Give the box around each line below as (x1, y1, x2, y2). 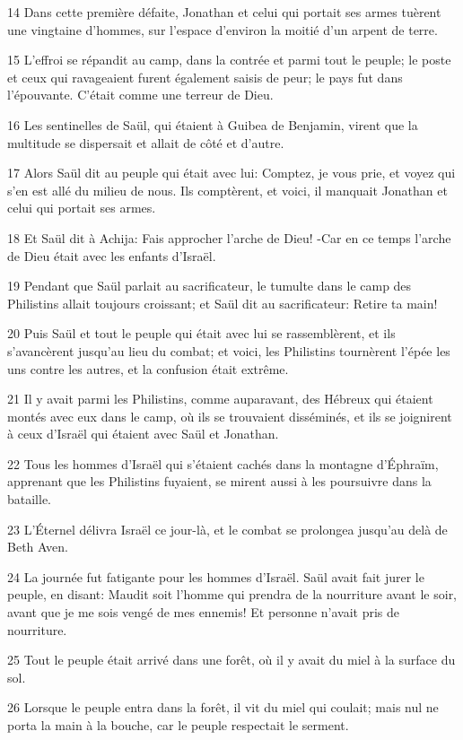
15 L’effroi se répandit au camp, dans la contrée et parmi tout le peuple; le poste (7, 50, 451, 69)
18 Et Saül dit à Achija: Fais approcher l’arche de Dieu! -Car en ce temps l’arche (7, 228, 451, 247)
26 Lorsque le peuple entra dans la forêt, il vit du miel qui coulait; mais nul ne (7, 698, 439, 717)
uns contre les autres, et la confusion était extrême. (7, 359, 289, 378)
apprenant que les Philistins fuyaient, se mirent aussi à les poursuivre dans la (7, 472, 432, 491)
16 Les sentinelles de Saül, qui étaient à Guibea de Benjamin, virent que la (7, 115, 418, 134)
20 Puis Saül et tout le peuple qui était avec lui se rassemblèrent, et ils (7, 324, 396, 343)
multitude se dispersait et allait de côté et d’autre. (7, 133, 284, 152)
